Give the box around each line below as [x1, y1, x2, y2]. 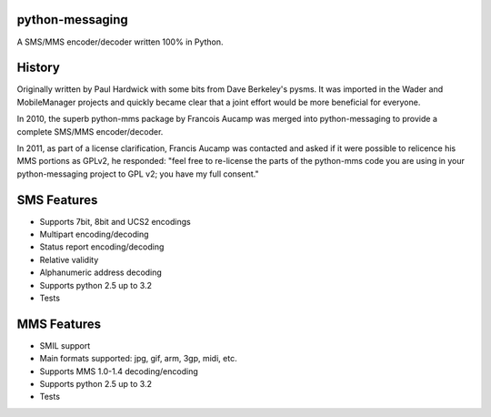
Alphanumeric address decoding [39, 267, 163, 278]
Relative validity [39, 254, 99, 265]
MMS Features [16, 316, 102, 331]
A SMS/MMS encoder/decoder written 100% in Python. [16, 36, 224, 47]
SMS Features [16, 192, 98, 208]
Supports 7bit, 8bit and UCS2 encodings [39, 216, 191, 227]
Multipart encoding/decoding [39, 229, 149, 240]
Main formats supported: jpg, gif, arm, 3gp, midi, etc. [39, 353, 237, 364]
